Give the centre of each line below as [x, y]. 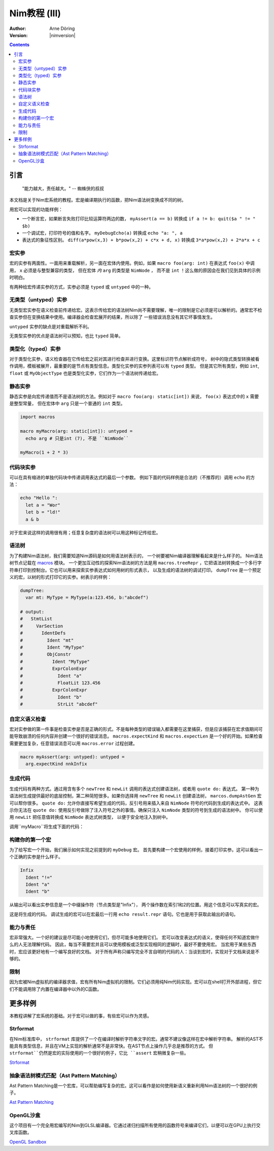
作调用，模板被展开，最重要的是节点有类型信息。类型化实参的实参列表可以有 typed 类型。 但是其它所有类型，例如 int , [134, 366]
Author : [18, 28]
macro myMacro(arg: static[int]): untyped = [76, 431]
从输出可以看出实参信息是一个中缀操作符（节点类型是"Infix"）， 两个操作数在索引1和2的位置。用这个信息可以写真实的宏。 [135, 905]
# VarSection [42, 626]
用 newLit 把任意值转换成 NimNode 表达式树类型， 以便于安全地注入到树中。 [90, 817]
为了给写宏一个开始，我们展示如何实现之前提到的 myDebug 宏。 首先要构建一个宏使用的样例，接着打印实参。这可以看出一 [136, 850]
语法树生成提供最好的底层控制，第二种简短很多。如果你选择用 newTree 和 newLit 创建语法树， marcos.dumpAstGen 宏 [135, 796]
